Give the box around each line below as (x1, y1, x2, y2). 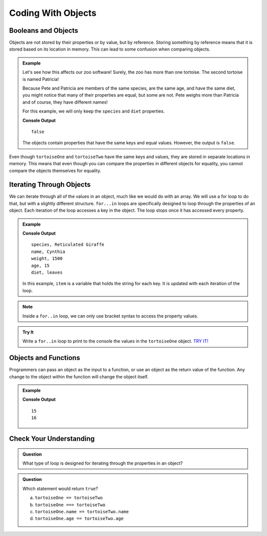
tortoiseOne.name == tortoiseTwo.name (35, 509, 129, 514)
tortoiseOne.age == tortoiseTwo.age (35, 516, 124, 522)
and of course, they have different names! (22, 99, 108, 105)
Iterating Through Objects (9, 180, 91, 189)
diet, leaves (31, 269, 63, 275)
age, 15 (31, 263, 50, 268)
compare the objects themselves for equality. (9, 168, 101, 174)
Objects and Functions (9, 354, 80, 362)
